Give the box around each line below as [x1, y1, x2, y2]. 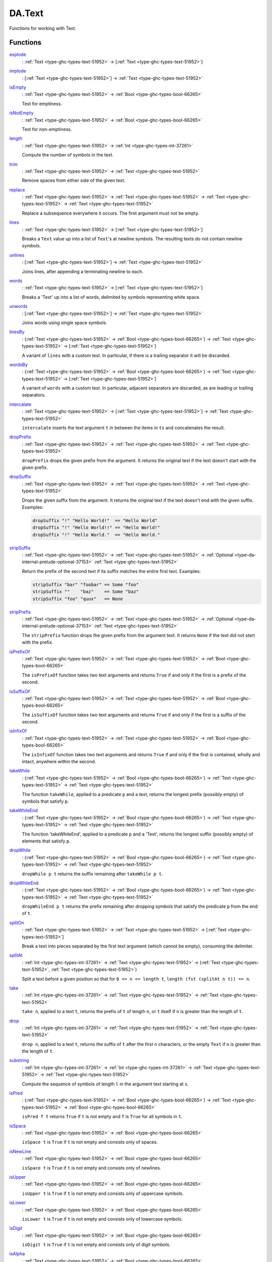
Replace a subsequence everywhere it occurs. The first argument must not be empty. [22, 210, 199, 216]
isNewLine [9, 1148, 31, 1154]
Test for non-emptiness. [22, 126, 72, 132]
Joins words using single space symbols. [22, 320, 108, 326]
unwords [9, 303, 28, 309]
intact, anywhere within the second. [22, 759, 96, 765]
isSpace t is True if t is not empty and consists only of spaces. [22, 1139, 158, 1145]
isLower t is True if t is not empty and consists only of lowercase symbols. [22, 1216, 183, 1222]
